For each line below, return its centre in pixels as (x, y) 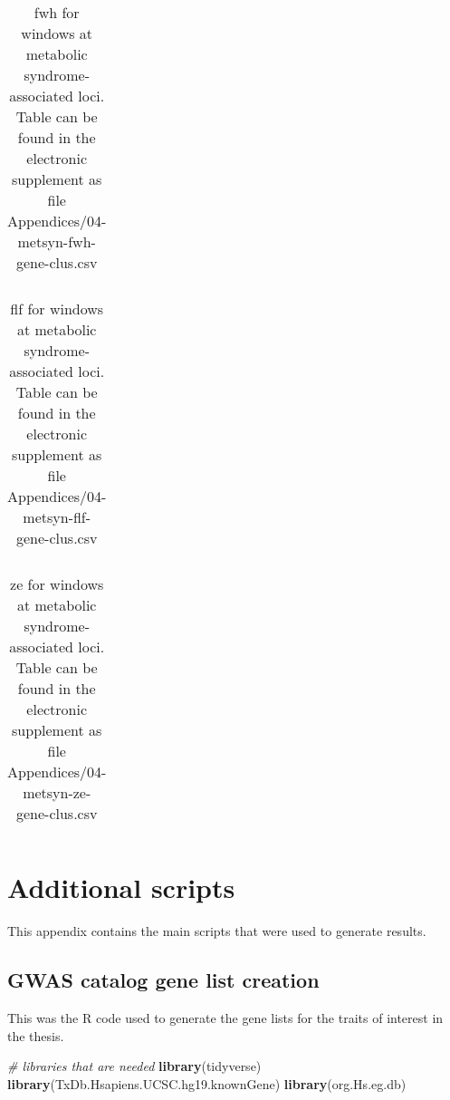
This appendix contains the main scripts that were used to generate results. (217, 931)
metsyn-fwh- (57, 241)
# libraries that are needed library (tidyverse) (134, 1066)
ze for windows (57, 584)
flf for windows (57, 309)
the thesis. (36, 1035)
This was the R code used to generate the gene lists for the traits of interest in (225, 1017)
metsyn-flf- (57, 517)
